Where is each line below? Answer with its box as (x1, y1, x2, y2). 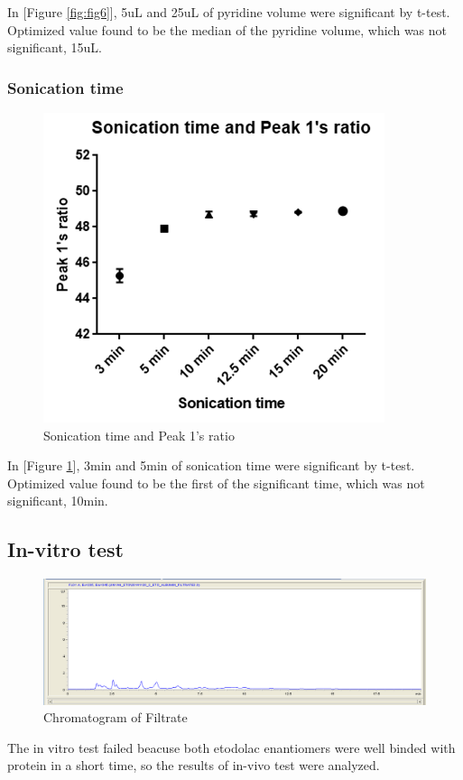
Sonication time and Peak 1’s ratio (43, 425, 235, 444)
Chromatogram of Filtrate (43, 708, 188, 727)
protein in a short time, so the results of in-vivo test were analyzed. (7, 756, 380, 775)
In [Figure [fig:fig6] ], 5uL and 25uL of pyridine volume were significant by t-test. (7, 3, 450, 21)
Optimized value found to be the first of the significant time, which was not (7, 473, 425, 492)
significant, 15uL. (7, 38, 102, 57)
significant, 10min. (7, 491, 108, 510)
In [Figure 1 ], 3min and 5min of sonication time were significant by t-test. (7, 456, 415, 475)
